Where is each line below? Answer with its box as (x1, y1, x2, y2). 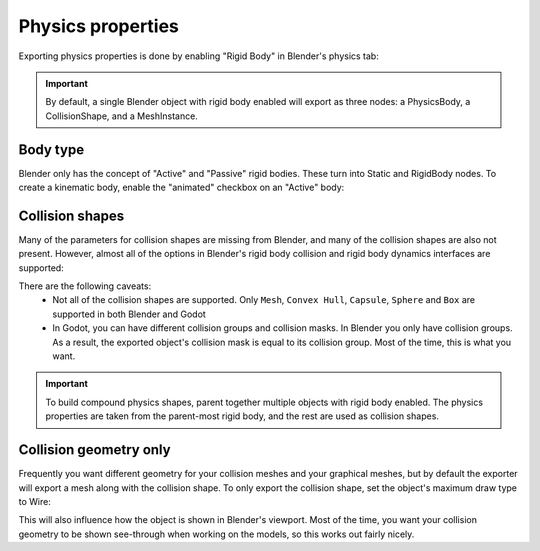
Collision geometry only (18, 441, 171, 459)
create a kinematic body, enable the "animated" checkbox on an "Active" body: (18, 181, 345, 194)
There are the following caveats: (18, 280, 152, 292)
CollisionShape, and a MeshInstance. (45, 110, 199, 122)
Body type (18, 141, 85, 158)
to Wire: (18, 495, 52, 507)
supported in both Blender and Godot (52, 308, 207, 320)
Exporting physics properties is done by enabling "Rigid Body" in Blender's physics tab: (18, 50, 379, 62)
